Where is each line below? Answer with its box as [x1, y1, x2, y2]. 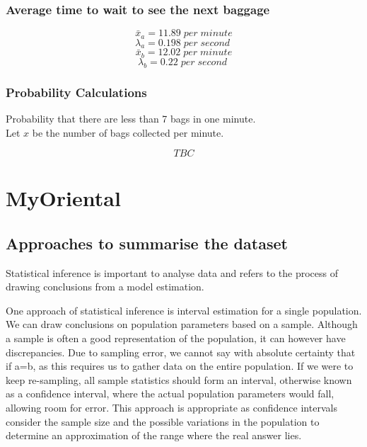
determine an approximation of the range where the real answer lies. [6, 428, 302, 443]
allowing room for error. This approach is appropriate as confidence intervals [6, 400, 337, 415]
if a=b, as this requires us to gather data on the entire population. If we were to [6, 358, 354, 373]
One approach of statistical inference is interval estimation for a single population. [6, 302, 362, 317]
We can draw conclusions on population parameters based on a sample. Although [6, 317, 358, 332]
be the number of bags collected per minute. [32, 125, 224, 140]
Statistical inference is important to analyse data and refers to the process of [6, 265, 339, 280]
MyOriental [6, 183, 121, 213]
